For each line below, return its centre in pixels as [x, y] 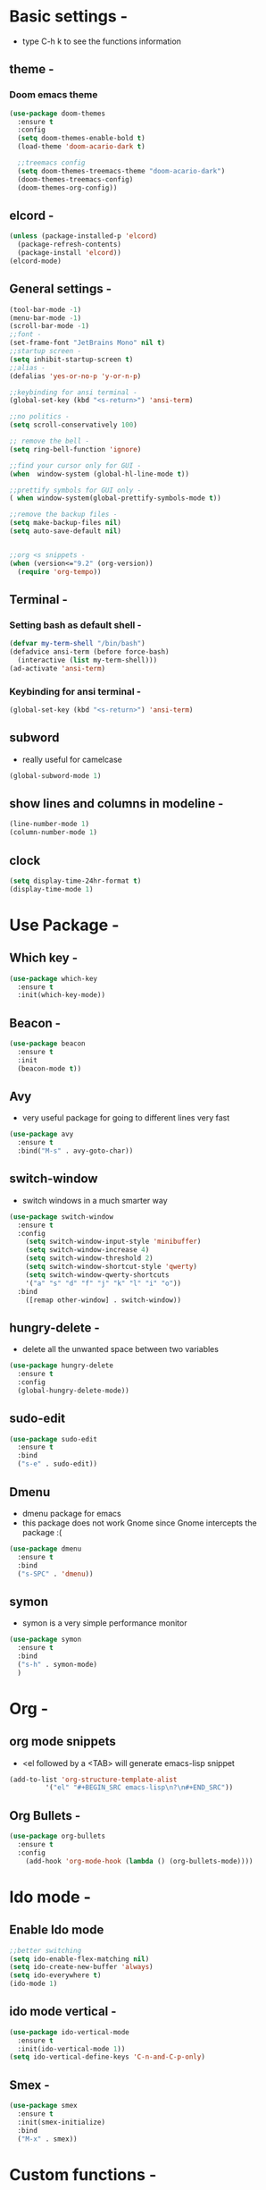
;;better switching [46, 1950]
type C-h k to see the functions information [101, 41]
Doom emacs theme [54, 95]
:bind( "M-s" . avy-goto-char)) [75, 1151]
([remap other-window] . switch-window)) [103, 1300]
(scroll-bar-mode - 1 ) [50, 326]
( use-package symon [46, 1640]
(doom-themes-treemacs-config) [75, 179]
